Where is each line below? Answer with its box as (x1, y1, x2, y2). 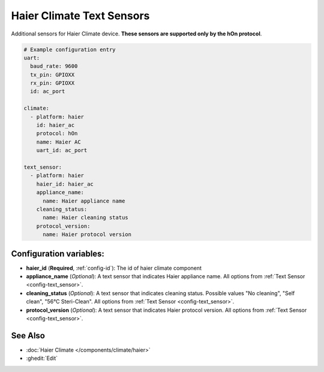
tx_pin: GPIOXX (30, 71, 75, 78)
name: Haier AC (36, 138, 81, 145)
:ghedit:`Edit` (26, 355, 58, 362)
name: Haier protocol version (43, 231, 132, 238)
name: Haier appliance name (43, 197, 125, 204)
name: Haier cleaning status (43, 214, 128, 221)
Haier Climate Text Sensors (11, 9, 150, 22)
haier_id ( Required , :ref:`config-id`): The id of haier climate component (26, 264, 202, 272)
